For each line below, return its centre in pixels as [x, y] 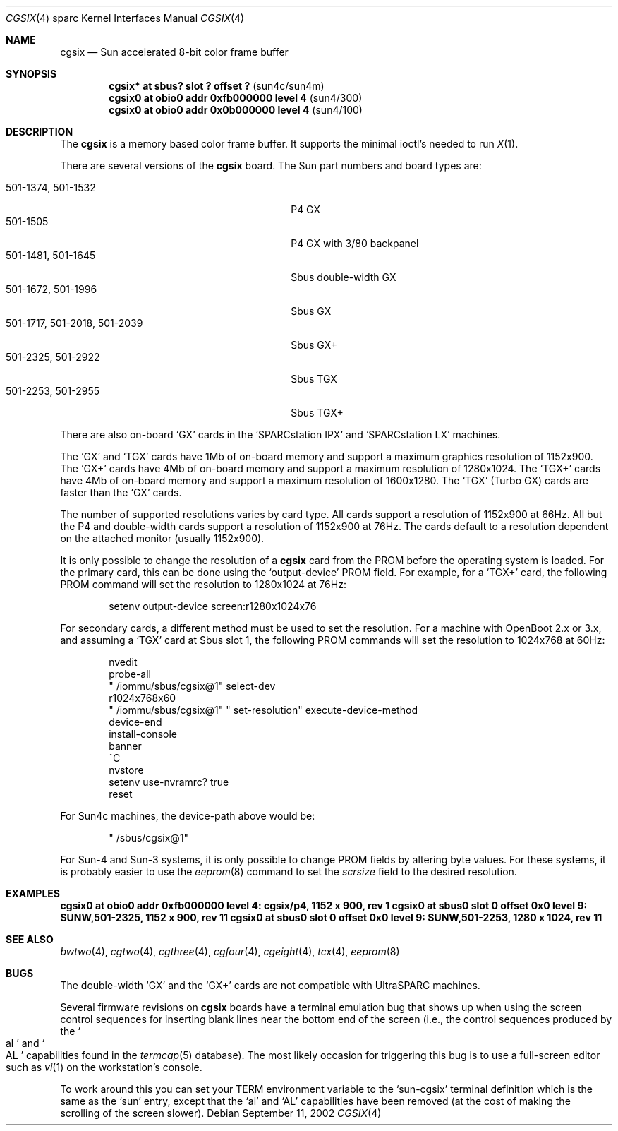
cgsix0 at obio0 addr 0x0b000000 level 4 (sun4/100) [236, 110]
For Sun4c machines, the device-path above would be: [188, 816]
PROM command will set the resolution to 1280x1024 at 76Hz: [203, 584]
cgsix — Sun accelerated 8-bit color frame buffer [174, 52]
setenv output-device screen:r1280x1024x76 [213, 606]
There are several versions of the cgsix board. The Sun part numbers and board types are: [271, 166]
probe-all [130, 674]
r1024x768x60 [143, 698]
